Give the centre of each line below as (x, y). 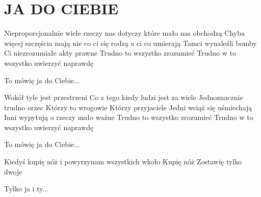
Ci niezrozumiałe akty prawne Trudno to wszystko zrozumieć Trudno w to (120, 53)
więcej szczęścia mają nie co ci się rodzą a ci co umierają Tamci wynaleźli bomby (130, 43)
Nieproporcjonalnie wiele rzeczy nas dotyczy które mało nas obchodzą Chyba (125, 33)
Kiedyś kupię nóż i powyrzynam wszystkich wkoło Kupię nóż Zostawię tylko (123, 162)
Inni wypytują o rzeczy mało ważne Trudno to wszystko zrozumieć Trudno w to (129, 117)
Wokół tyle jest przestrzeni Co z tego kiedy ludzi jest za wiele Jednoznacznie (124, 97)
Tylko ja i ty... (27, 189)
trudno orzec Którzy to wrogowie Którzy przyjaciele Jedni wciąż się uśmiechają (128, 107)
